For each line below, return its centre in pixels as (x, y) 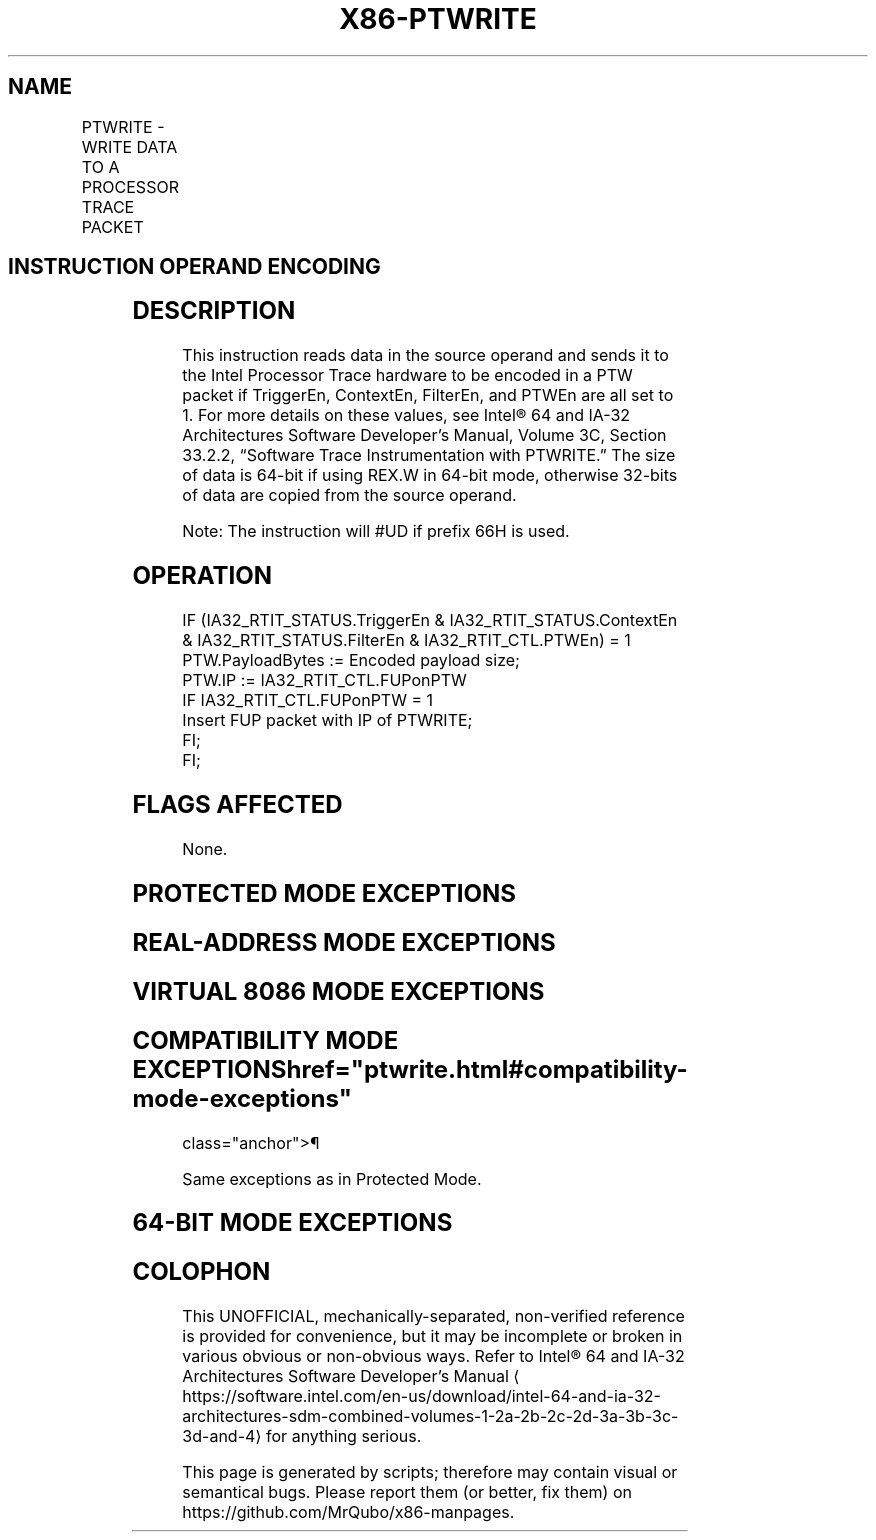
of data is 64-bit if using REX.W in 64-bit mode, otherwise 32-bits (430, 475)
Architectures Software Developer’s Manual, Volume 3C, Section (424, 435)
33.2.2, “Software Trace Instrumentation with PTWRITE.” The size (429, 455)
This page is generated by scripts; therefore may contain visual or (430, 1472)
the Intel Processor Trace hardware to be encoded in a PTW (407, 375)
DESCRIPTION (214, 311)
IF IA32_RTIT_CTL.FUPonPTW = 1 (308, 700)
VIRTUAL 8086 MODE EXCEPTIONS (338, 991)
